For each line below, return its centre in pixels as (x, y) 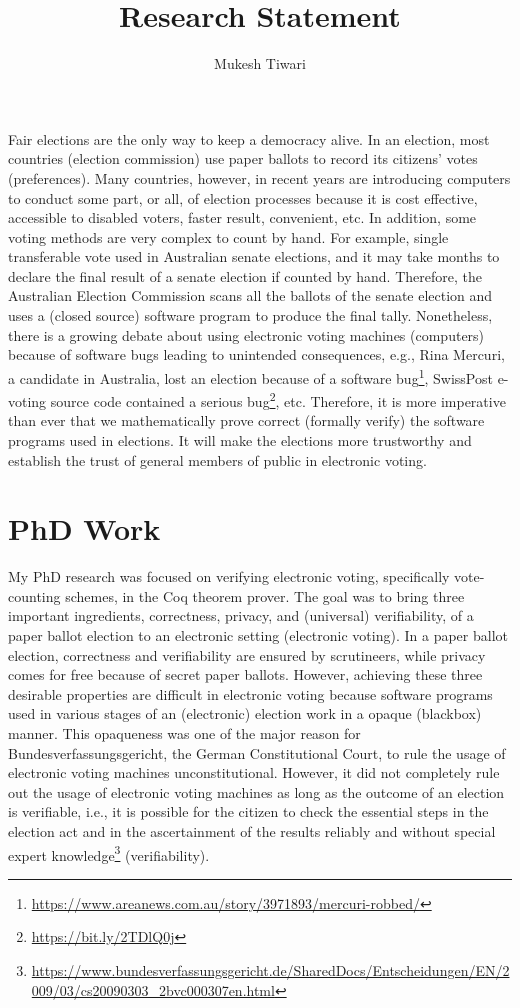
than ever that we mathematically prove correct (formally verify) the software (246, 420)
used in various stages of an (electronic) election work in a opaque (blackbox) (245, 713)
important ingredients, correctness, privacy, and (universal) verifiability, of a (241, 615)
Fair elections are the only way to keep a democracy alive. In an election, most (249, 138)
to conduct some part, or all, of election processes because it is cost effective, (243, 197)
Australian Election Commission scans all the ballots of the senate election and (250, 295)
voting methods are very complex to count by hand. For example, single (228, 236)
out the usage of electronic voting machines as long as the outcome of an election (256, 791)
